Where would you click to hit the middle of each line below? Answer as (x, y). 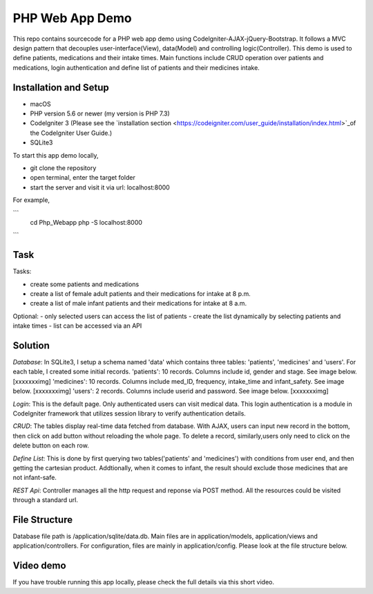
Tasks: (22, 271)
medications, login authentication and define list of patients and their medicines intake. (136, 67)
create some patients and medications (85, 284)
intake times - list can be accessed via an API (77, 326)
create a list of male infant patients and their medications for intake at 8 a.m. (138, 304)
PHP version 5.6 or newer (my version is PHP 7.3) (100, 113)
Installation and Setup (61, 87)
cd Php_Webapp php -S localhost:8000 (86, 222)
